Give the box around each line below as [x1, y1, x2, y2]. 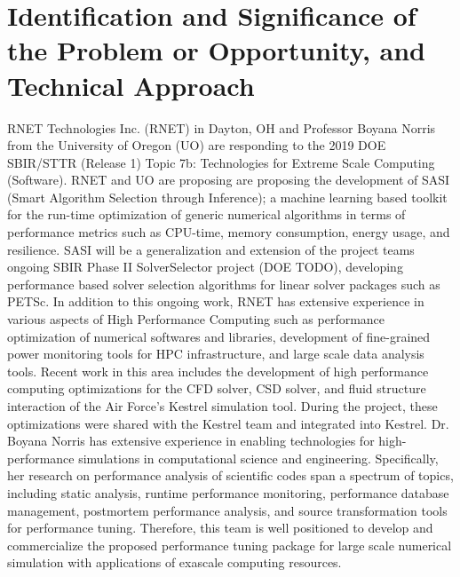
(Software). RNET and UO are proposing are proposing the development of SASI [7, 170, 450, 189]
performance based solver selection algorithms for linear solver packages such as [7, 274, 440, 293]
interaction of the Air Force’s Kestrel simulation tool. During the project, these [7, 397, 438, 415]
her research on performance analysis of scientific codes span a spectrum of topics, [7, 466, 454, 485]
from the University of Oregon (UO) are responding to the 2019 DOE [7, 136, 386, 154]
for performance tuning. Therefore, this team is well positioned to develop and [7, 518, 433, 537]
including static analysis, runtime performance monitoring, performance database [7, 483, 449, 502]
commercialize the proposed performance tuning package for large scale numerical [7, 535, 452, 554]
